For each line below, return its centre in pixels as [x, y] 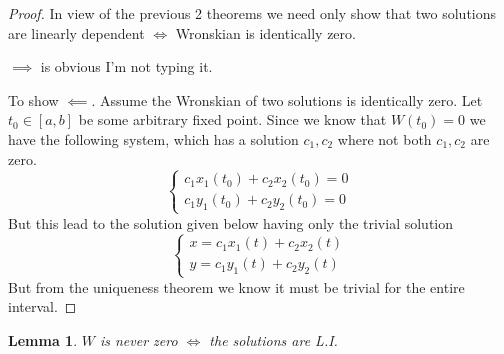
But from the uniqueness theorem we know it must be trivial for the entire [236, 286]
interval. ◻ [42, 306]
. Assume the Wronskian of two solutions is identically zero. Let [287, 99]
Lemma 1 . [43, 339]
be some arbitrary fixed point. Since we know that [232, 119]
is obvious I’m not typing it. [126, 66]
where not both [384, 138]
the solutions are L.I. [273, 339]
